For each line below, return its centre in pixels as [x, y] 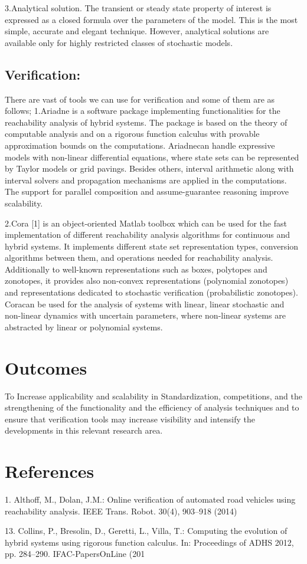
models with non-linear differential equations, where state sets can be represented [152, 157]
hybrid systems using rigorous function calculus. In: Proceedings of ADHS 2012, [149, 542]
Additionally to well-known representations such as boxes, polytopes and [136, 269]
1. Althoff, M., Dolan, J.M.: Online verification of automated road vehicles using [150, 499]
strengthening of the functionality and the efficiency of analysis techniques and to [152, 407]
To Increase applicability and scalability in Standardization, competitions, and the [153, 396]
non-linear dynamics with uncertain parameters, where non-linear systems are [145, 315]
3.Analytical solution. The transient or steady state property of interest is [138, 8]
